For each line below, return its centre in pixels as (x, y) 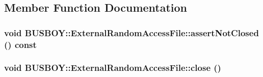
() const (20, 44)
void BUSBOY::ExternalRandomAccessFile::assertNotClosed (131, 32)
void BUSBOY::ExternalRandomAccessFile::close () (113, 68)
